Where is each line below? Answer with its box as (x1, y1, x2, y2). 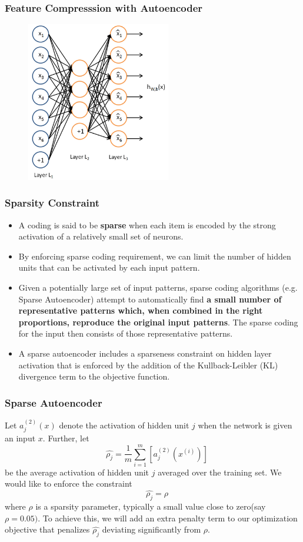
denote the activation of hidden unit (59, 418, 189, 431)
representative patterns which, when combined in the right (18, 304, 263, 317)
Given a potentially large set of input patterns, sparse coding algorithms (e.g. (18, 281, 298, 293)
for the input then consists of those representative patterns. (18, 327, 233, 340)
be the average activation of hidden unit (5, 465, 149, 478)
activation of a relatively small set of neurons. (18, 230, 184, 242)
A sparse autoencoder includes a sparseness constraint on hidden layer (18, 347, 272, 359)
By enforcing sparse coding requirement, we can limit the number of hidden (18, 250, 291, 262)
